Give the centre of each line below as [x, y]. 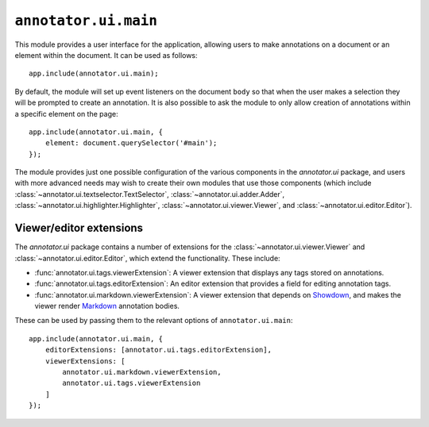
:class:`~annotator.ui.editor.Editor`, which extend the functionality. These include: [148, 258]
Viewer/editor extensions [79, 228]
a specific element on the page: [66, 113]
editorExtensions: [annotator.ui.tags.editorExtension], [158, 350]
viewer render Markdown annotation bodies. [107, 306]
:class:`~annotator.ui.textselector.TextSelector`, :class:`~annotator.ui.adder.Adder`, [150, 194]
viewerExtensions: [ [85, 361]
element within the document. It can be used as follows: [106, 55]
